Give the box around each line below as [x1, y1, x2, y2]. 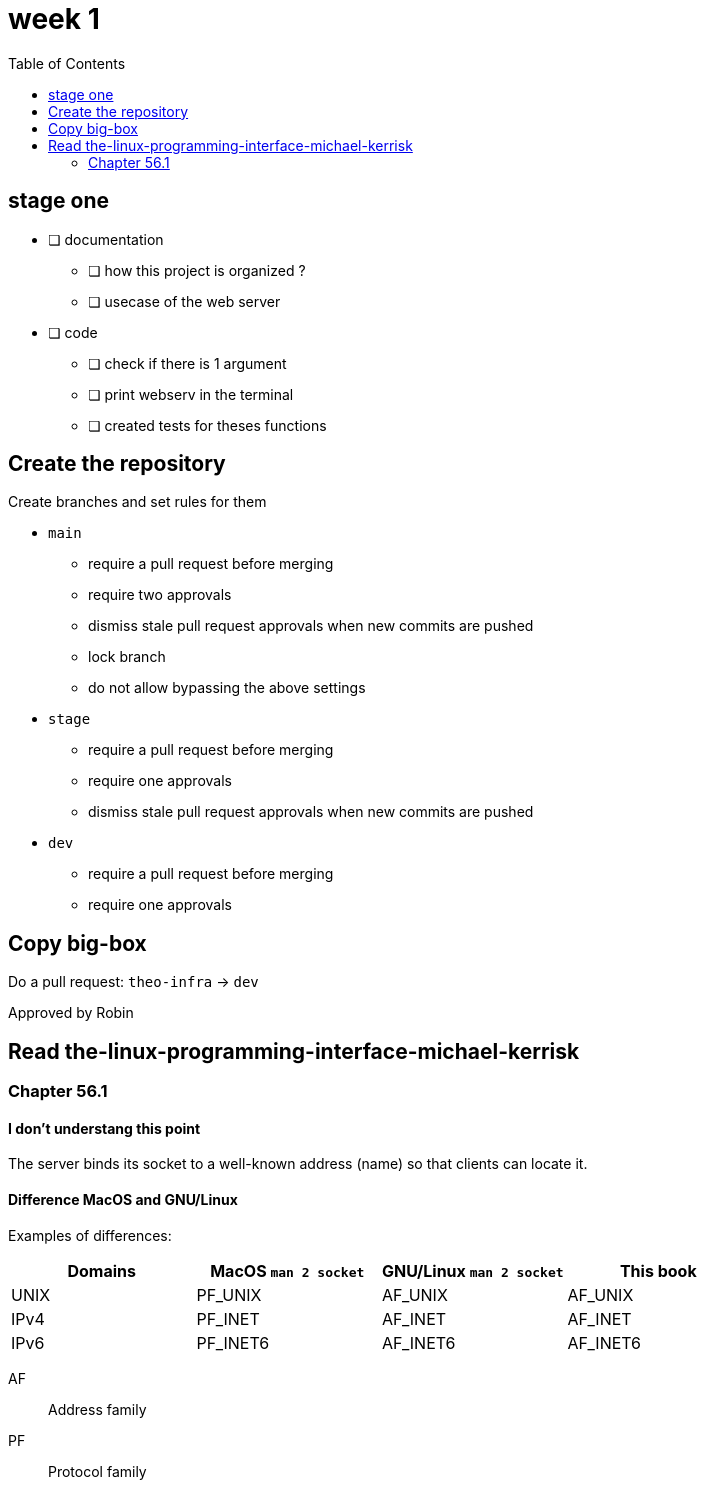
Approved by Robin [8, 1004, 134, 1022]
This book [619, 1260, 697, 1281]
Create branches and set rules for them [8, 493, 267, 511]
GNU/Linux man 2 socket [382, 1260, 564, 1281]
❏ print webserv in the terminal [88, 385, 294, 403]
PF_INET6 [196, 1332, 270, 1353]
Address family [48, 1400, 147, 1418]
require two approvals [88, 586, 232, 604]
